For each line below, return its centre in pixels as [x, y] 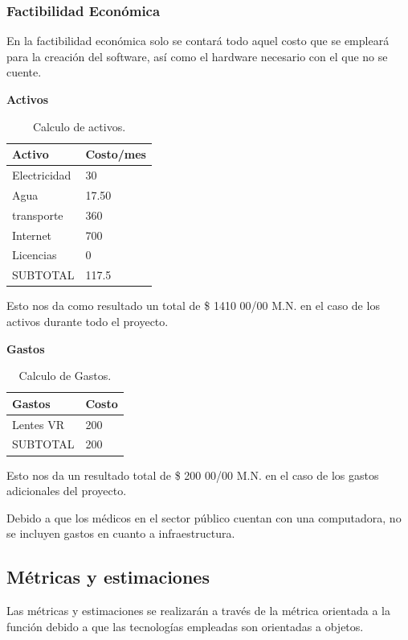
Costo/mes [116, 154]
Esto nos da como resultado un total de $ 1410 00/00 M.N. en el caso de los [193, 306]
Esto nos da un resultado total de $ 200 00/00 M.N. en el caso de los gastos [193, 475]
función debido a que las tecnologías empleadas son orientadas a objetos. [185, 626]
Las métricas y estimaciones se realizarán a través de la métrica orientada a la [198, 611]
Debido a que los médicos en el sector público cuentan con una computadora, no [204, 517]
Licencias [35, 255]
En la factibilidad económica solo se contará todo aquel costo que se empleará [198, 41]
